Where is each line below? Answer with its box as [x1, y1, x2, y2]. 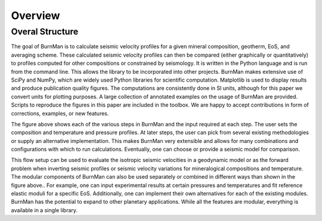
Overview [11, 9, 60, 22]
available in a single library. [11, 206, 78, 214]
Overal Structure [11, 26, 79, 37]
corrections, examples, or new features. [11, 110, 109, 117]
